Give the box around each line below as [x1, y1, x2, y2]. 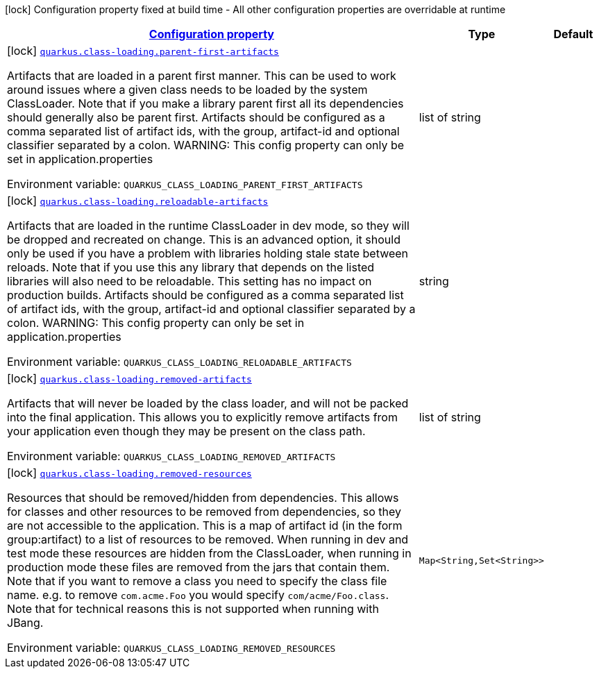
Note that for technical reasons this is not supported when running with [7, 602, 379, 616]
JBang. [7, 616, 44, 630]
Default [553, 27, 593, 41]
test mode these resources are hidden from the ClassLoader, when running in [7, 546, 412, 560]
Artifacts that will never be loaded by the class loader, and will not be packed [7, 396, 409, 410]
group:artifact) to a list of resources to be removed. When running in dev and [7, 532, 409, 546]
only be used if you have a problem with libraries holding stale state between [7, 246, 409, 260]
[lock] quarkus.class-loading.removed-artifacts [7, 371, 252, 385]
